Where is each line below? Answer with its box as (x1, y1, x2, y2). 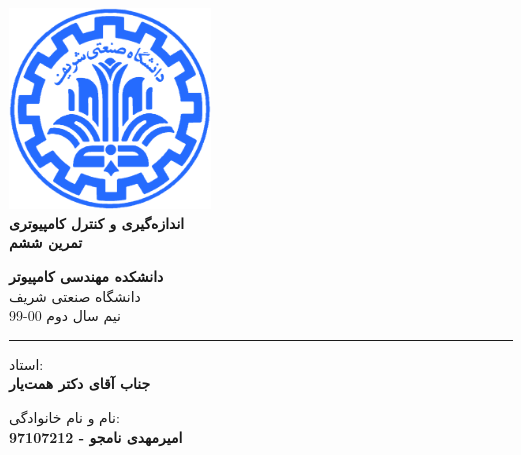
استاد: (9, 353, 44, 374)
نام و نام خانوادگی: (9, 406, 120, 427)
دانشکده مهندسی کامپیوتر (9, 265, 164, 286)
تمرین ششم (9, 232, 83, 253)
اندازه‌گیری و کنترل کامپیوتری (9, 212, 185, 233)
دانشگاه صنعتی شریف (9, 285, 141, 306)
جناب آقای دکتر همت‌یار (9, 373, 151, 394)
